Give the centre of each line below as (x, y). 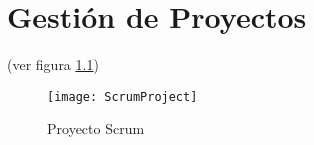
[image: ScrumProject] (122, 96)
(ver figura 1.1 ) (53, 64)
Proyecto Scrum (96, 128)
